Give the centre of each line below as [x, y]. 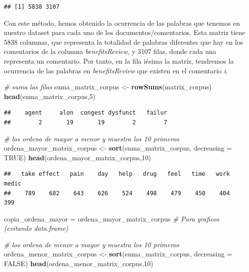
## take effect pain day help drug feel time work [117, 174]
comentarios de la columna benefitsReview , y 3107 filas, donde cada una [110, 51]
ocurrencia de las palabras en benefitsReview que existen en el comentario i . [116, 70]
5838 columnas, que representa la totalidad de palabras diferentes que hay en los [124, 42]
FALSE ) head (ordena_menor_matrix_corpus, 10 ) [79, 263]
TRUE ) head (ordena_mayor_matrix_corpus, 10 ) [78, 157]
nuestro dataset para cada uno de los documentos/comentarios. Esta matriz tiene [124, 32]
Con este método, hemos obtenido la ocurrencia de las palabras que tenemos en [122, 23]
